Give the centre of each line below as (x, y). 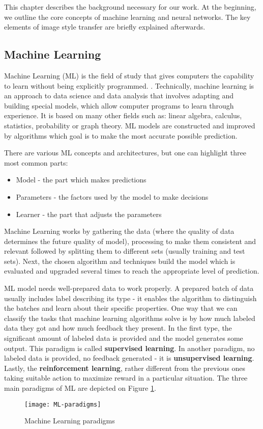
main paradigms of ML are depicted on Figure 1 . (80, 388)
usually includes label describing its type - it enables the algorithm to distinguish (130, 298)
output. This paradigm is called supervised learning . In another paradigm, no (129, 348)
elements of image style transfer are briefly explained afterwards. (105, 27)
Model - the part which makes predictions (81, 180)
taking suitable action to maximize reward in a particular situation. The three (126, 378)
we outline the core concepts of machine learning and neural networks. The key (127, 17)
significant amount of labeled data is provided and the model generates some (124, 338)
